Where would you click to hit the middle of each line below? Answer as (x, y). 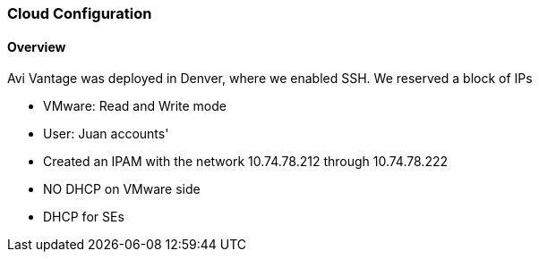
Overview (37, 46)
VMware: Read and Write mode (135, 106)
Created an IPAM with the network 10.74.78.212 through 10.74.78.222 (245, 162)
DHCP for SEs (84, 217)
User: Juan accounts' (106, 134)
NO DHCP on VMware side (122, 189)
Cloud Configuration (80, 13)
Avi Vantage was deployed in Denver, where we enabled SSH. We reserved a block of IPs (270, 79)
